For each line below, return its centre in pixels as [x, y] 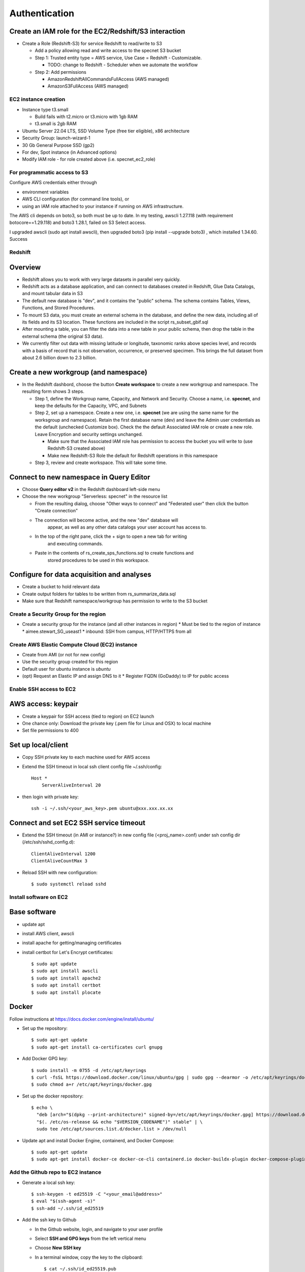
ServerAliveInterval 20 [71, 785]
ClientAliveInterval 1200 [64, 854]
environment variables [45, 192]
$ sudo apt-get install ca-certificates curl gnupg [97, 1047]
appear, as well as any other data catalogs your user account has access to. [127, 527]
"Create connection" [56, 511]
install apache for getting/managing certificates [72, 943]
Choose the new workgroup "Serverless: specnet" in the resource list [95, 497]
